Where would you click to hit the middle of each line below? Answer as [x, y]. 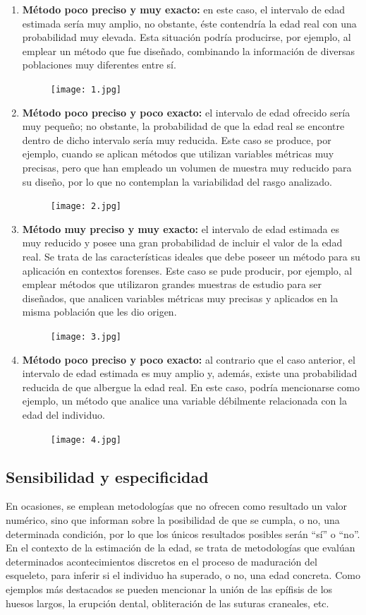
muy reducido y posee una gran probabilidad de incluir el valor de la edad [182, 243]
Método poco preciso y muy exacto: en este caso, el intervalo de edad [184, 9]
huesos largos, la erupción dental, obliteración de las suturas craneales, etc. [167, 603]
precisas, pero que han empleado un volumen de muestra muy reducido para [187, 167]
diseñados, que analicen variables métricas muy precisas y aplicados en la [180, 298]
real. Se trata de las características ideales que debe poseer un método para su [191, 257]
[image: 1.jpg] [86, 89]
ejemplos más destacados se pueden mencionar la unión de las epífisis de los [169, 589]
